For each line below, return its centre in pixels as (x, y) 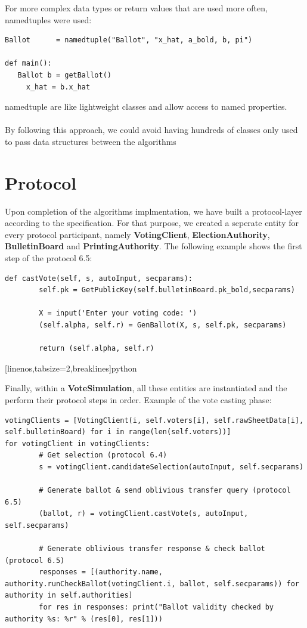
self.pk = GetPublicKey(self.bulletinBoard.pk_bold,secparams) (167, 290)
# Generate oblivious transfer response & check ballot (152, 549)
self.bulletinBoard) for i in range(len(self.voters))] (118, 432)
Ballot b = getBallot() (64, 75)
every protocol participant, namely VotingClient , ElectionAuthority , (137, 234)
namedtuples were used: (48, 19)
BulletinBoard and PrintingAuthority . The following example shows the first (153, 246)
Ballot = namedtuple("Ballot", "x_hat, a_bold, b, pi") (129, 40)
